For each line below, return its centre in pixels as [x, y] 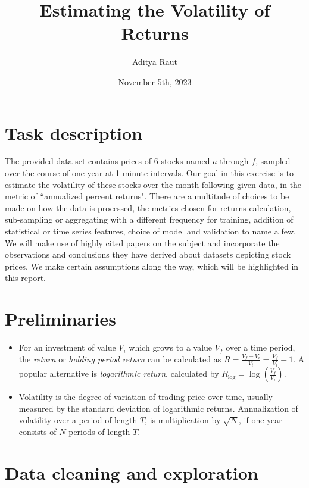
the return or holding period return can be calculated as [120, 359]
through [234, 161]
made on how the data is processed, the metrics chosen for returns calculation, [148, 207]
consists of [38, 431]
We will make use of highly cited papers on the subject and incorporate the [142, 243]
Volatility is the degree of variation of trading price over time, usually [146, 397]
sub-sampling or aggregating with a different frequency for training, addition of [149, 219]
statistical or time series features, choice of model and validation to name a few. [150, 231]
